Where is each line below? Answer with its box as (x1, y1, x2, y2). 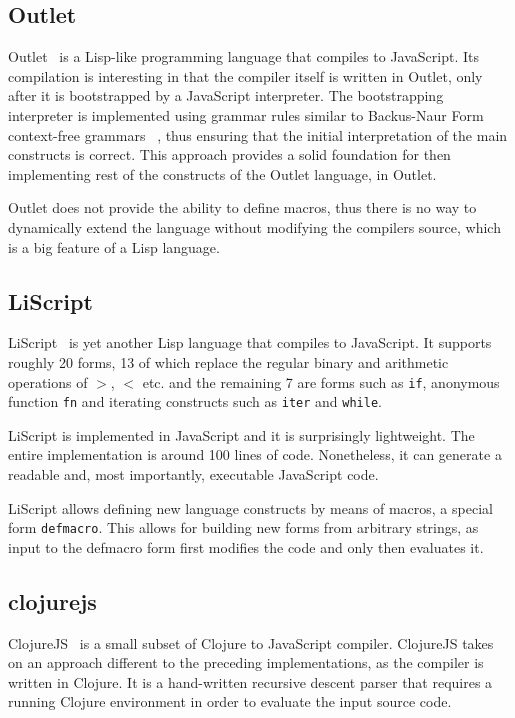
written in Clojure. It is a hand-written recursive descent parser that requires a (8, 671, 493, 692)
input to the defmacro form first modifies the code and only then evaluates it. (8, 536, 484, 557)
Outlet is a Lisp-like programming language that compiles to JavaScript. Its (8, 46, 479, 67)
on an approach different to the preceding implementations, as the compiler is (8, 652, 484, 673)
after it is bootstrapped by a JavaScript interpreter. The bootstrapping (8, 85, 444, 106)
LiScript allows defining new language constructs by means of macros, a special (8, 497, 493, 518)
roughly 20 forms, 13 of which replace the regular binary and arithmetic (8, 351, 449, 372)
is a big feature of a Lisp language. (8, 236, 220, 257)
